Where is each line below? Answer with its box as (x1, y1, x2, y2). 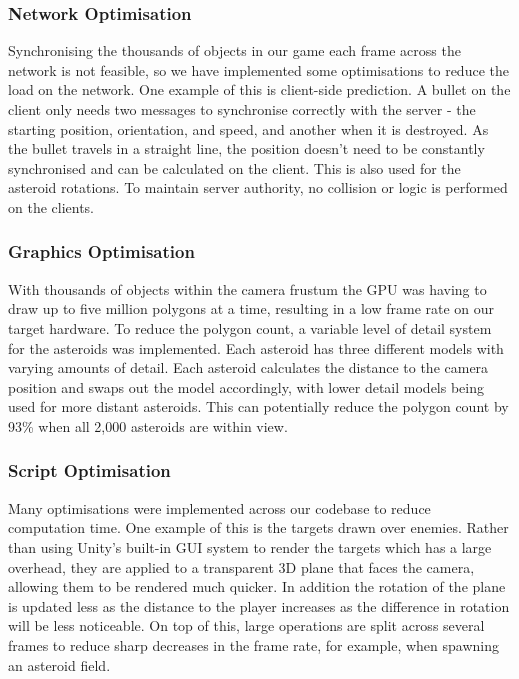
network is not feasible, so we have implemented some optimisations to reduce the (8, 59, 509, 80)
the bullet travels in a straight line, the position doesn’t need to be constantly (8, 138, 485, 159)
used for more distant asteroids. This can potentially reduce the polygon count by (8, 396, 509, 417)
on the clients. (8, 196, 95, 217)
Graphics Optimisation (8, 239, 195, 264)
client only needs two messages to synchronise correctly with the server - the (8, 99, 476, 119)
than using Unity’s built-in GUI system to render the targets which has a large (8, 536, 492, 557)
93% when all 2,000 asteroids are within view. (8, 415, 288, 436)
